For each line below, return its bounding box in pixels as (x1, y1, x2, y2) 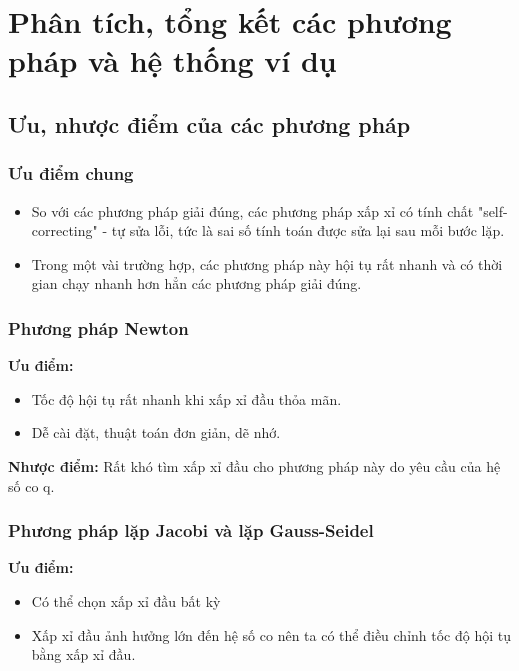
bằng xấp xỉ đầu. (31, 644, 136, 665)
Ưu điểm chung (8, 161, 134, 186)
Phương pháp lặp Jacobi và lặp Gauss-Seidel (8, 518, 374, 543)
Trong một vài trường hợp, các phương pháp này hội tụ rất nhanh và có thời (31, 253, 503, 274)
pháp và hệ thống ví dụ (8, 40, 337, 81)
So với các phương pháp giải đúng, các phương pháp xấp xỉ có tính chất (31, 200, 474, 221)
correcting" (31, 220, 98, 241)
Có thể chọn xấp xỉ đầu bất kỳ (31, 590, 221, 611)
